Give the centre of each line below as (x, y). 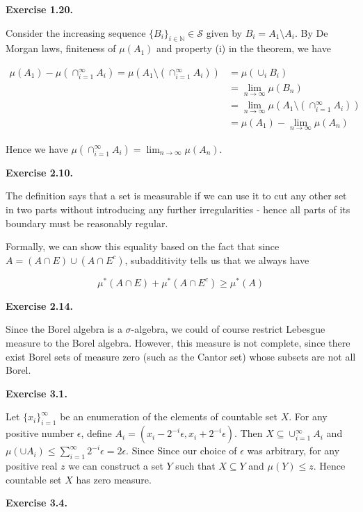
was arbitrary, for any (293, 451)
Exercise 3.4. (37, 503)
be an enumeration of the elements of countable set (169, 416)
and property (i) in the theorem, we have (243, 48)
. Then (249, 433)
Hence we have (37, 148)
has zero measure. (114, 479)
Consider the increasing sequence (76, 32)
